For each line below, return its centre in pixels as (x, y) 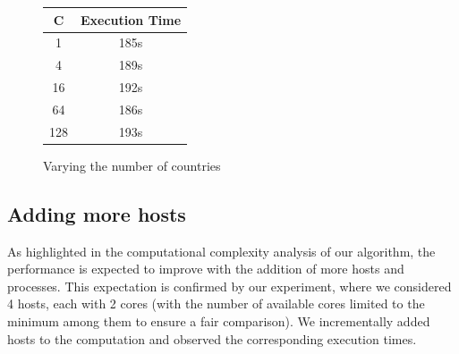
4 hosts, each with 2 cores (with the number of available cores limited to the (216, 303)
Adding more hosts (97, 213)
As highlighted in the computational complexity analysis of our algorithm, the (221, 251)
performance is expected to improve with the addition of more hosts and (206, 269)
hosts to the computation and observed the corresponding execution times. (212, 338)
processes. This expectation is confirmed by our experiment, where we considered (229, 286)
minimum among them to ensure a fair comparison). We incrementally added (219, 320)
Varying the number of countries (132, 165)
